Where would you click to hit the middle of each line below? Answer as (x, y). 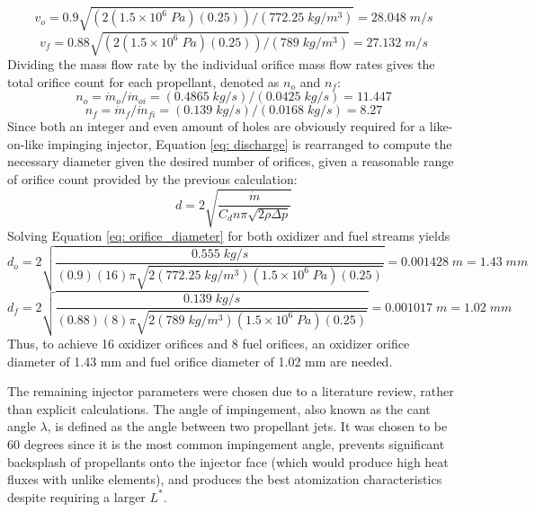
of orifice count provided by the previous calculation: (152, 179)
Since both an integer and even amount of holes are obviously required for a (217, 126)
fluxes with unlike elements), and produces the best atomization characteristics (225, 479)
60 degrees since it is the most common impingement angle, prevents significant (226, 444)
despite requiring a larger (76, 496)
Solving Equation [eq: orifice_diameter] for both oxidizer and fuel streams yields (229, 236)
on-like (26, 143)
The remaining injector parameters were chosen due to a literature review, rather (231, 391)
